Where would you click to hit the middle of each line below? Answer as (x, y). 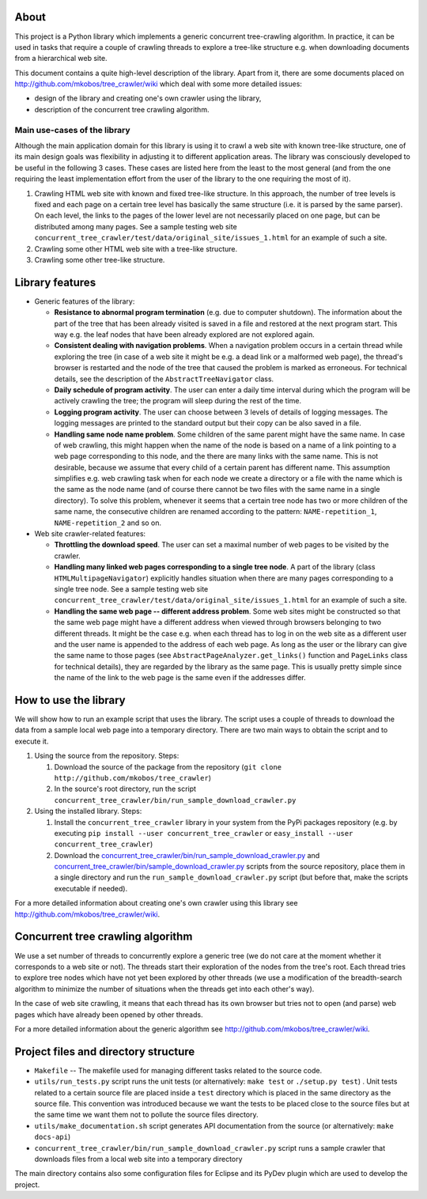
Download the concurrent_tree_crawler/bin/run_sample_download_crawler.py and (187, 855)
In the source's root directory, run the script (125, 789)
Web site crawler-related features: (90, 534)
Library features (55, 282)
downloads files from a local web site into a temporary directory (138, 1159)
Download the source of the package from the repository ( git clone (168, 766)
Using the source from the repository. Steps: (107, 756)
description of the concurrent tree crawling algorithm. (122, 109)
